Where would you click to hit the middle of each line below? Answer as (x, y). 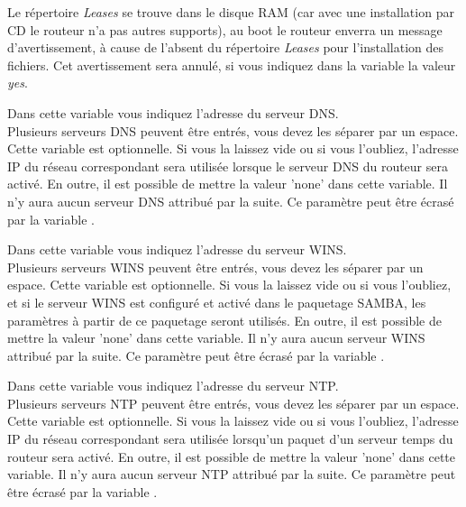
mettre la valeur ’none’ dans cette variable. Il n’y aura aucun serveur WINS (216, 338)
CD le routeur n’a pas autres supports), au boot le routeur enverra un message (225, 29)
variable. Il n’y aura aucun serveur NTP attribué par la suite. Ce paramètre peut (232, 474)
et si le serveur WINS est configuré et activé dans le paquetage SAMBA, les (217, 302)
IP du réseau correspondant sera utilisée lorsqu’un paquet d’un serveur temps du (230, 439)
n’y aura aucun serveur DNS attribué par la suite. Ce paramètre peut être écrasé (231, 201)
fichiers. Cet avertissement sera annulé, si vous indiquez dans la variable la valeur (232, 65)
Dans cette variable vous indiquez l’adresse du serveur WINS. (177, 249)
